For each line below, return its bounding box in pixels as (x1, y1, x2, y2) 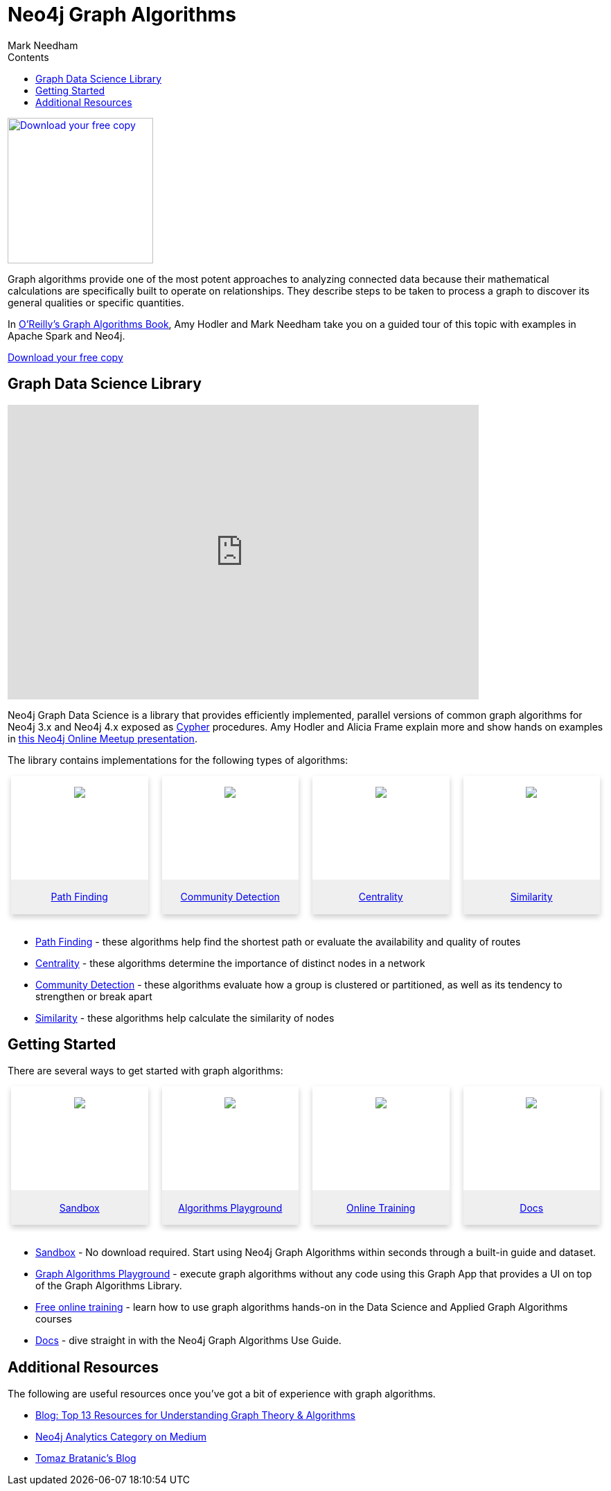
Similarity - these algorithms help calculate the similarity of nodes (35, 1011, 335, 1024)
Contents (8, 51, 49, 63)
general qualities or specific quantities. (8, 296, 184, 308)
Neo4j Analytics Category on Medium (35, 1431, 206, 1443)
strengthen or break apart (35, 990, 152, 1002)
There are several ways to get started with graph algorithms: (8, 1065, 283, 1077)
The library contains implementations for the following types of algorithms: (8, 753, 348, 766)
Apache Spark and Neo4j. (8, 329, 125, 342)
